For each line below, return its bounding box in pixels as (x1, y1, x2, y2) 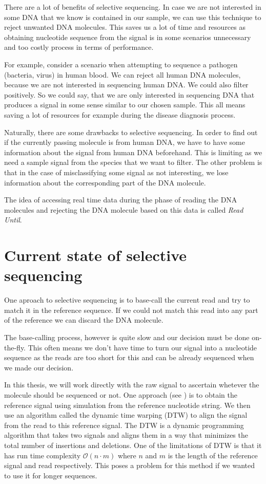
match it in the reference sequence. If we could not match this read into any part (4, 304, 258, 315)
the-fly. (4, 342, 26, 352)
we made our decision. (4, 362, 74, 373)
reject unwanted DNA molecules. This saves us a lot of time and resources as (4, 22, 246, 32)
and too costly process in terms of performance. (4, 42, 154, 52)
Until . (4, 214, 22, 225)
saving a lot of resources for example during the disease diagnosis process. (4, 109, 236, 120)
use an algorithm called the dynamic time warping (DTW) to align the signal (4, 409, 248, 420)
